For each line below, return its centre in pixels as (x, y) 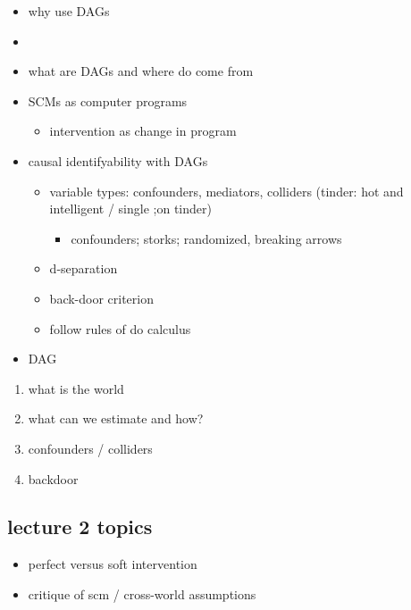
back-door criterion (102, 298)
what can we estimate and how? (116, 418)
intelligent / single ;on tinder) (130, 209)
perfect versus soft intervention (113, 564)
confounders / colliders (90, 448)
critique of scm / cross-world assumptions (142, 593)
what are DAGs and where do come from (141, 71)
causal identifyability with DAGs (118, 160)
